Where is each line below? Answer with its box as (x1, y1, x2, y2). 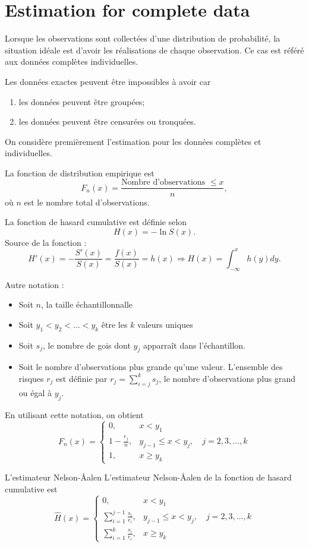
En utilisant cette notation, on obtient (5, 408, 144, 420)
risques (18, 372, 44, 384)
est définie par (56, 372, 108, 384)
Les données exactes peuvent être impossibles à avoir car (5, 75, 211, 87)
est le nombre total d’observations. (24, 195, 150, 208)
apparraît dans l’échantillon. (143, 339, 245, 351)
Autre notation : (5, 278, 64, 290)
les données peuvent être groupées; (18, 95, 145, 107)
